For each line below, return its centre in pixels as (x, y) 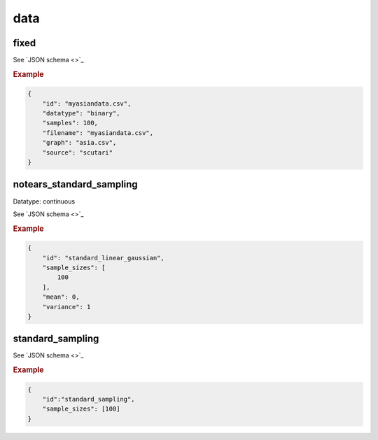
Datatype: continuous (44, 201)
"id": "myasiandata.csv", (87, 104)
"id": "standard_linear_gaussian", (103, 258)
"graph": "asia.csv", (79, 143)
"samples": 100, (70, 123)
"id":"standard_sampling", (89, 399)
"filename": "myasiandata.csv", (98, 133)
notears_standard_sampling (75, 184)
